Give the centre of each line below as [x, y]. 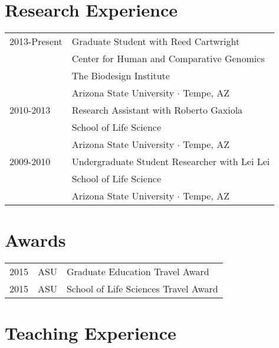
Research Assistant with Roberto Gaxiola [157, 110]
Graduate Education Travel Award [138, 272]
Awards [35, 240]
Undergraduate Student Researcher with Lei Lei [171, 162]
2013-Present [36, 41]
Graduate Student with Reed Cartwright [156, 41]
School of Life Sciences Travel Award [142, 289]
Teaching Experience [91, 333]
